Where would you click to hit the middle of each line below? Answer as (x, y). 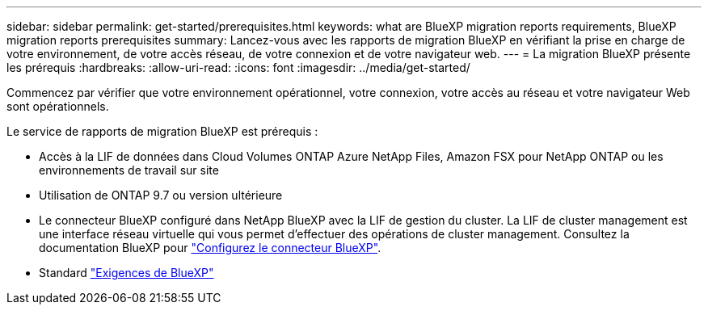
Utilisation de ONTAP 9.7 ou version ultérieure (161, 195)
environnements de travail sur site (129, 170)
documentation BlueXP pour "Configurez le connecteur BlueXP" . (210, 248)
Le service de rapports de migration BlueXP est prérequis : (162, 131)
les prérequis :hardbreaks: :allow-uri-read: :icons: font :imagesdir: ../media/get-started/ (238, 67)
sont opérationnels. (58, 106)
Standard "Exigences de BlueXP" (126, 273)
